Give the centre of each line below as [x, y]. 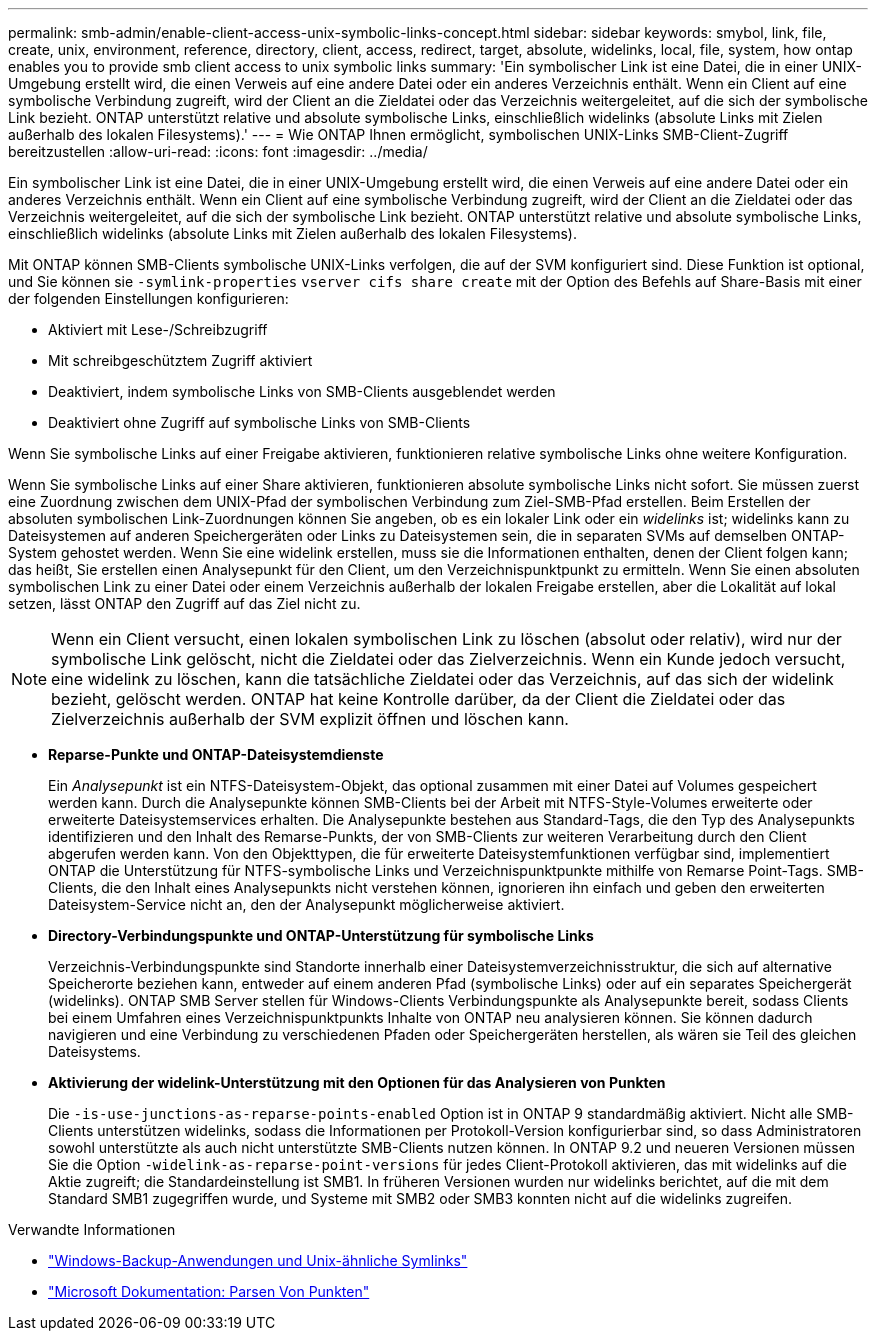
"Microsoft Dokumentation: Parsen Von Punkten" [209, 1291]
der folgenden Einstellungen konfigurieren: [148, 298]
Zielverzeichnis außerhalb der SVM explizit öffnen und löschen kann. [310, 719]
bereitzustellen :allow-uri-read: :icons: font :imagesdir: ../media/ [218, 151]
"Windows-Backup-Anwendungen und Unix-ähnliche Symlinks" [258, 1260]
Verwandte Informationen [92, 1229]
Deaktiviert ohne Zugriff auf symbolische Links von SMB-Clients [259, 422]
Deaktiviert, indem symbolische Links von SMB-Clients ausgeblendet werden [302, 391]
